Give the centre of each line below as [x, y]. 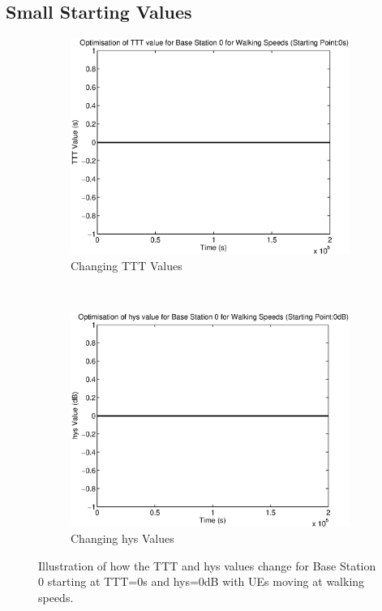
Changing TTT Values [127, 265]
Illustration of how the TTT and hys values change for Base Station [207, 565]
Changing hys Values [122, 538]
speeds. [56, 597]
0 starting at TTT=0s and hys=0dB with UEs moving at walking [202, 581]
